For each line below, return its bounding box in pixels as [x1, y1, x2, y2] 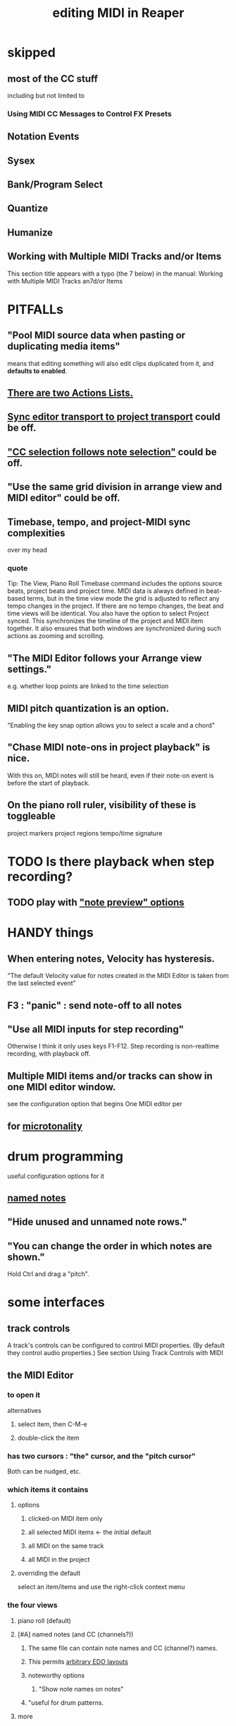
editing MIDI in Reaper [52, 5, 185, 21]
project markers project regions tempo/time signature [7, 828, 163, 837]
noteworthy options [27, 1671, 85, 1679]
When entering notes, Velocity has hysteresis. [7, 953, 215, 965]
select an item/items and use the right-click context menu [17, 1583, 185, 1591]
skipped [7, 44, 56, 61]
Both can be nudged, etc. [7, 1467, 81, 1476]
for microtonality [7, 1120, 83, 1132]
